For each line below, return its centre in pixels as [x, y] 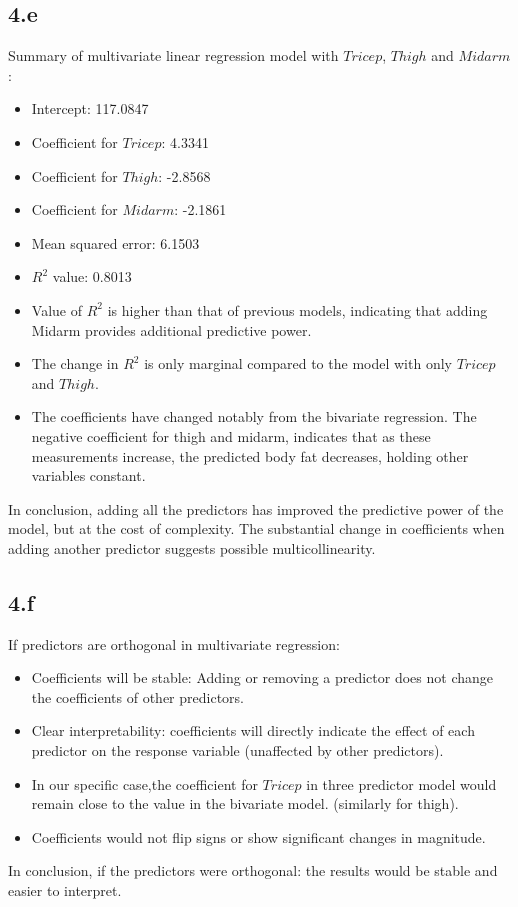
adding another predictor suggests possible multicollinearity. [192, 547]
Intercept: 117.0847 [90, 108]
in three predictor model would [401, 783]
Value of [56, 309]
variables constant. [88, 475]
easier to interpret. [65, 890]
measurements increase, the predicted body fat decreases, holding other [250, 455]
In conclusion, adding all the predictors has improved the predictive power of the [256, 508]
